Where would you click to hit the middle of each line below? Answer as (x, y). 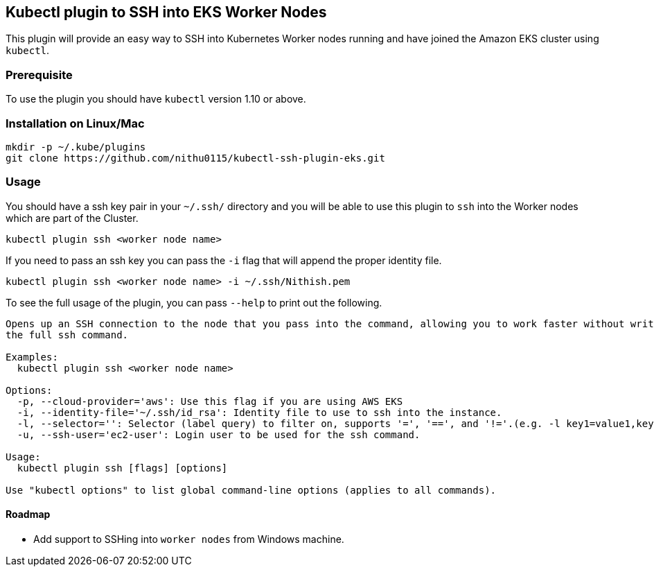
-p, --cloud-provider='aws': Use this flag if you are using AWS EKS (210, 401)
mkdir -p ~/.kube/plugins (76, 147)
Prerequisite (39, 75)
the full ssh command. (67, 335)
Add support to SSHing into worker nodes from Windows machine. (189, 539)
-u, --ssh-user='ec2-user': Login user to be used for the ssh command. (219, 434)
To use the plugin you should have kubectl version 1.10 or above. (156, 99)
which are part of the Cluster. (72, 218)
